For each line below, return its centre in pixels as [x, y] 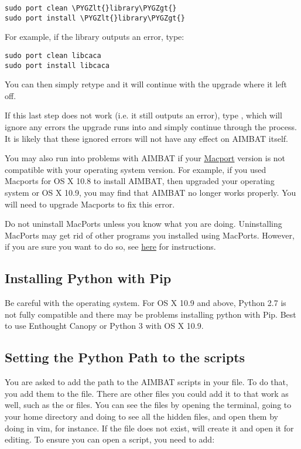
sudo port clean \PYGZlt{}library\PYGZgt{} [91, 8]
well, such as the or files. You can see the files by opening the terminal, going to [148, 405]
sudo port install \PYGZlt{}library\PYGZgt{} [95, 18]
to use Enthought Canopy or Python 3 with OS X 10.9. [104, 326]
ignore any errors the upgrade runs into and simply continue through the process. [151, 127]
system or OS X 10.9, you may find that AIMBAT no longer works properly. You [150, 192]
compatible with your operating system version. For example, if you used [136, 169]
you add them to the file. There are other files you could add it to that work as [147, 393]
